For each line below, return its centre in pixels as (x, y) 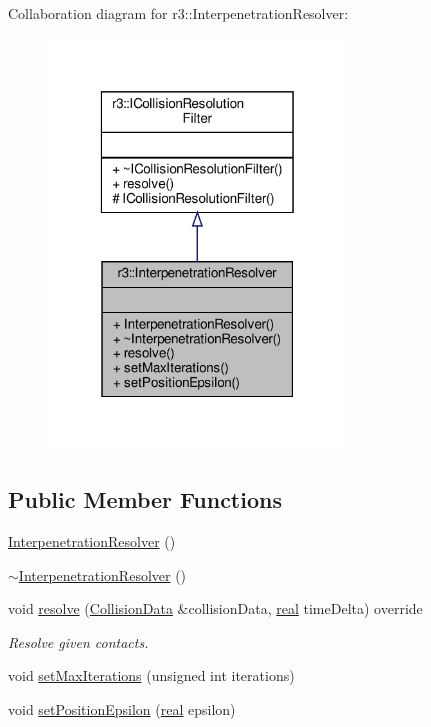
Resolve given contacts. (78, 641)
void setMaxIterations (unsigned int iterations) (151, 675)
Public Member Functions (145, 499)
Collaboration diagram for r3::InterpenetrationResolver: (178, 13)
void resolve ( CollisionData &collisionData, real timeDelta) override (215, 608)
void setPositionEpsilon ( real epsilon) (122, 708)
